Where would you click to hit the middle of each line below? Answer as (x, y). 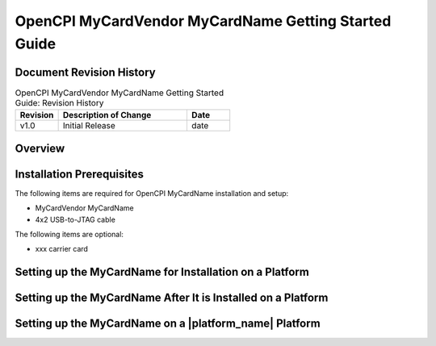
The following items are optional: (69, 234)
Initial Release (89, 126)
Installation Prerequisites (80, 174)
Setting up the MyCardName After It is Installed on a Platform (172, 298)
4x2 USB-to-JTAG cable (75, 219)
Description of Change (107, 115)
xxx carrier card (62, 249)
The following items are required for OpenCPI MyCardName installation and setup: (152, 193)
